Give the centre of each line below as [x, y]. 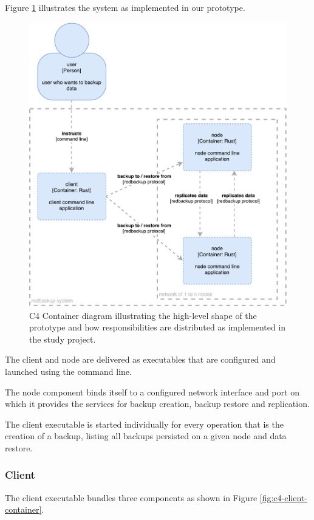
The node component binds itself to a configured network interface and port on [152, 392]
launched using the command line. [68, 371]
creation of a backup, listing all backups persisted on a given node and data [146, 436]
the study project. [63, 339]
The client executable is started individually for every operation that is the [144, 424]
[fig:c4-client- [283, 497]
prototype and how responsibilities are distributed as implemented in [158, 327]
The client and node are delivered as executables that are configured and [140, 359]
